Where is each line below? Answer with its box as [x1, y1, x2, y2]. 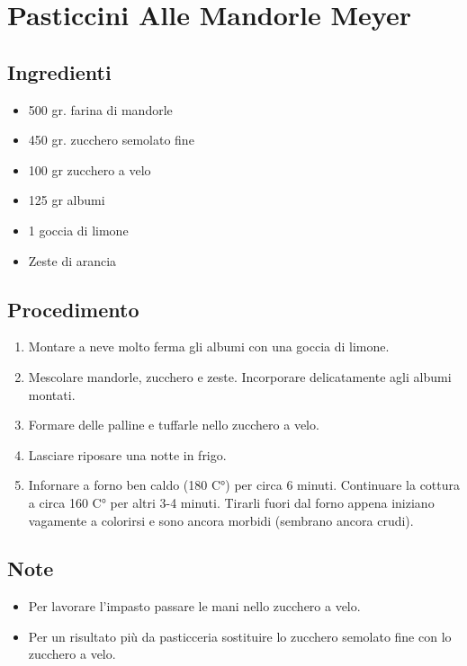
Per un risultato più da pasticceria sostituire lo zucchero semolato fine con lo [28, 626, 452, 645]
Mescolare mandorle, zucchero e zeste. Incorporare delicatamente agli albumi [28, 367, 452, 386]
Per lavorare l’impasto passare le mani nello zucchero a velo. [28, 597, 361, 616]
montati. [28, 385, 76, 404]
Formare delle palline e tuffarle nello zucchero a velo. [28, 415, 319, 434]
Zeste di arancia [28, 251, 117, 270]
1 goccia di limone [28, 220, 129, 239]
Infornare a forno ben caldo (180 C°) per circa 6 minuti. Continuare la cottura [28, 475, 461, 494]
